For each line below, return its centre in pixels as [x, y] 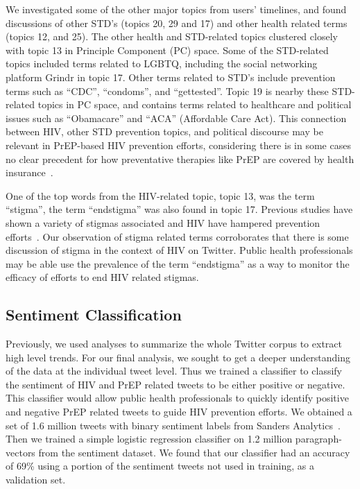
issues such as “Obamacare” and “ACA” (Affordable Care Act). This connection [176, 118]
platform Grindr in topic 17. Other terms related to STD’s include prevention [171, 77]
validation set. [36, 480]
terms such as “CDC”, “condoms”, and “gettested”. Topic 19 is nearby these [167, 91]
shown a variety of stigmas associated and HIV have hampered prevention [163, 222]
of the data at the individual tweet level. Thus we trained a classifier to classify [174, 371]
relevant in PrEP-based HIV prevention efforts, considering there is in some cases [178, 145]
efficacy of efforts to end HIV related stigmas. [102, 277]
